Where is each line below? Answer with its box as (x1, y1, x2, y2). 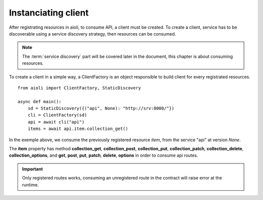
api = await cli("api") (27, 119, 85, 125)
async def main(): (18, 99, 62, 104)
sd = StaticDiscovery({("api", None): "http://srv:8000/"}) (27, 106, 175, 111)
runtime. (22, 182, 39, 187)
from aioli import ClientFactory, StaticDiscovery (18, 85, 141, 91)
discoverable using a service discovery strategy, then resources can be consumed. (9, 31, 176, 36)
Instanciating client (9, 7, 89, 18)
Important (22, 166, 43, 172)
